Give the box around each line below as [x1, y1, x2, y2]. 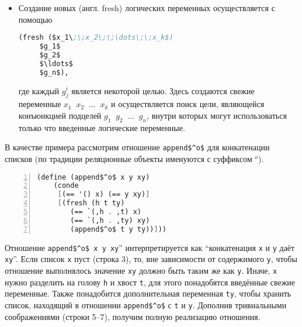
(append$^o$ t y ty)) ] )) [70, 225, 166, 233]
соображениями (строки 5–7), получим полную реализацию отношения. [5, 310, 261, 322]
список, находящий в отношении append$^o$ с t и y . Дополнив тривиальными [5, 299, 287, 311]
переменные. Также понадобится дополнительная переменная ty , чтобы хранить [5, 287, 291, 300]
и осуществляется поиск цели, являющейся [111, 98, 265, 110]
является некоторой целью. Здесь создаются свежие [71, 84, 255, 97]
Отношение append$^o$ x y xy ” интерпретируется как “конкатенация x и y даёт [5, 241, 295, 253]
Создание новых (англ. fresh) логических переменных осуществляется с [18, 2, 275, 13]
